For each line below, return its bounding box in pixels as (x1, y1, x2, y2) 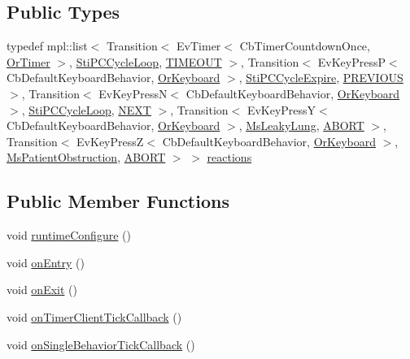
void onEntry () (7, 253, 85, 270)
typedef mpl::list (7, 37, 88, 54)
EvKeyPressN (98, 84, 168, 102)
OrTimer (7, 53, 50, 70)
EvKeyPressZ (76, 132, 144, 149)
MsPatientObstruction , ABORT (7, 149, 166, 166)
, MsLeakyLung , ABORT (238, 117, 364, 134)
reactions (207, 149, 252, 166)
